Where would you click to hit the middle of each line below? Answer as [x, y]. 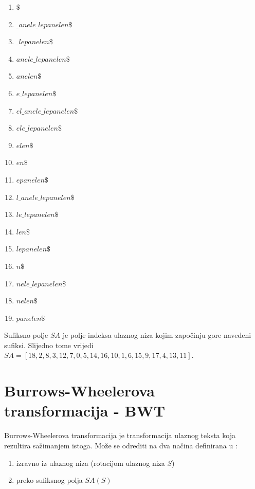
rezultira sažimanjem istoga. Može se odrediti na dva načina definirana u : [121, 445]
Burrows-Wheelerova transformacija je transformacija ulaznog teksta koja [120, 435]
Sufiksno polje [26, 335]
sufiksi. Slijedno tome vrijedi [49, 345]
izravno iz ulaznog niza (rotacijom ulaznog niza [90, 463]
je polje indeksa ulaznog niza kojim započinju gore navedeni [157, 335]
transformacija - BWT [85, 411]
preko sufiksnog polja [49, 480]
